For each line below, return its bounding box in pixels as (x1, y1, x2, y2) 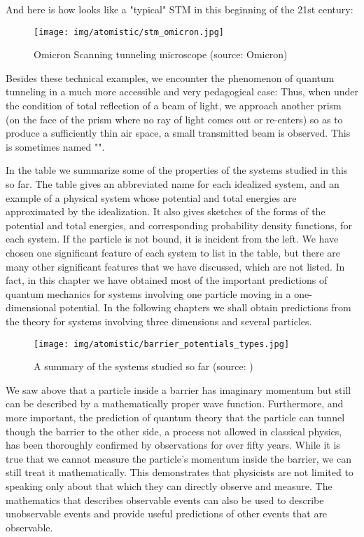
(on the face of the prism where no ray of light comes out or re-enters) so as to (6, 111, 343, 126)
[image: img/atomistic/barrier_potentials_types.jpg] (34, 339, 290, 349)
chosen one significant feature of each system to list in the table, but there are (6, 245, 341, 259)
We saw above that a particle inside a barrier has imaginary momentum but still (6, 382, 351, 397)
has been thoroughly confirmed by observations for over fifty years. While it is (6, 437, 340, 452)
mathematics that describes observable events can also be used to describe (6, 492, 324, 507)
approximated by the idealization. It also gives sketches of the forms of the (6, 204, 325, 219)
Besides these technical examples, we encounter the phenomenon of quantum (6, 70, 335, 85)
